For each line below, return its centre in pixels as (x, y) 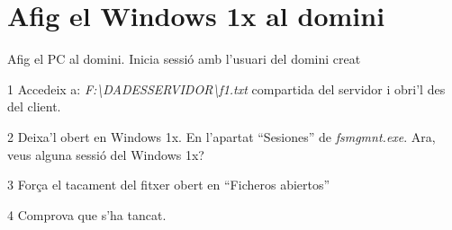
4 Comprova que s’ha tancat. (87, 214)
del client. (34, 106)
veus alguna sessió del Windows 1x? (106, 154)
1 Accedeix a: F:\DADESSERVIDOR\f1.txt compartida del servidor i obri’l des (226, 88)
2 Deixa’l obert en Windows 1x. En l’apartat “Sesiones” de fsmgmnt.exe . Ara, (221, 136)
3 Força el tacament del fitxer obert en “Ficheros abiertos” (169, 185)
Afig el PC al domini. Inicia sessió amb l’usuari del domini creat (184, 59)
